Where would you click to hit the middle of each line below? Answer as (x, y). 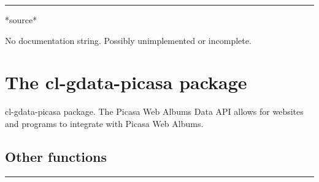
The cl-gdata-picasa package (126, 82)
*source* (21, 20)
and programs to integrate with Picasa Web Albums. (104, 123)
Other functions (56, 156)
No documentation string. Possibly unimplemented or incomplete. (128, 40)
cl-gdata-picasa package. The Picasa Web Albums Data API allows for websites (154, 111)
